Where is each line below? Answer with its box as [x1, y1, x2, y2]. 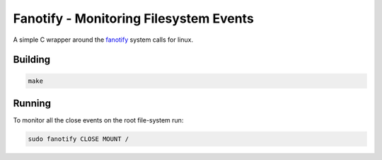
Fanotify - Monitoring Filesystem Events [13, 11, 254, 26]
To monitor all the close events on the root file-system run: [13, 116, 184, 125]
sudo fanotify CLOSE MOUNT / [28, 135, 129, 143]
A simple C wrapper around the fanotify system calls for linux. [13, 35, 194, 44]
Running [13, 97, 52, 109]
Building [13, 54, 51, 66]
